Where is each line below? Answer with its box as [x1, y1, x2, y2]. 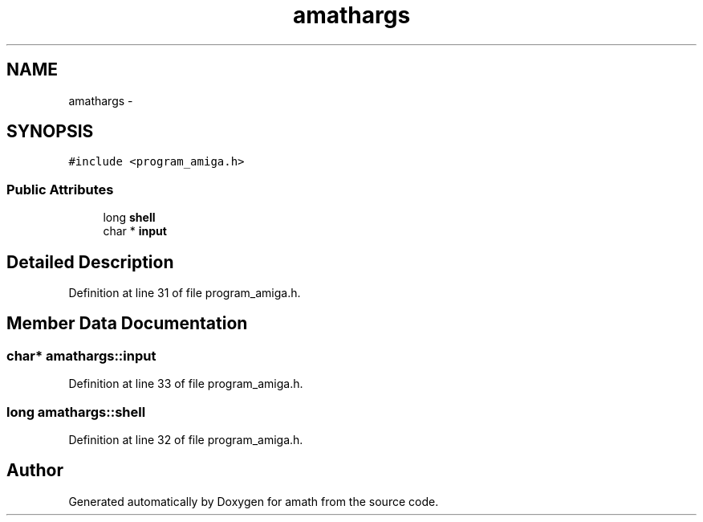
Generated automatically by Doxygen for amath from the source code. [68, 494, 439, 508]
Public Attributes [6, 181, 114, 198]
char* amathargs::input [6, 347, 156, 364]
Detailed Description [6, 251, 174, 272]
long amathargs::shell [6, 403, 146, 420]
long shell [103, 210, 156, 225]
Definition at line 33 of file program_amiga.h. [68, 377, 303, 391]
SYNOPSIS [6, 121, 94, 142]
